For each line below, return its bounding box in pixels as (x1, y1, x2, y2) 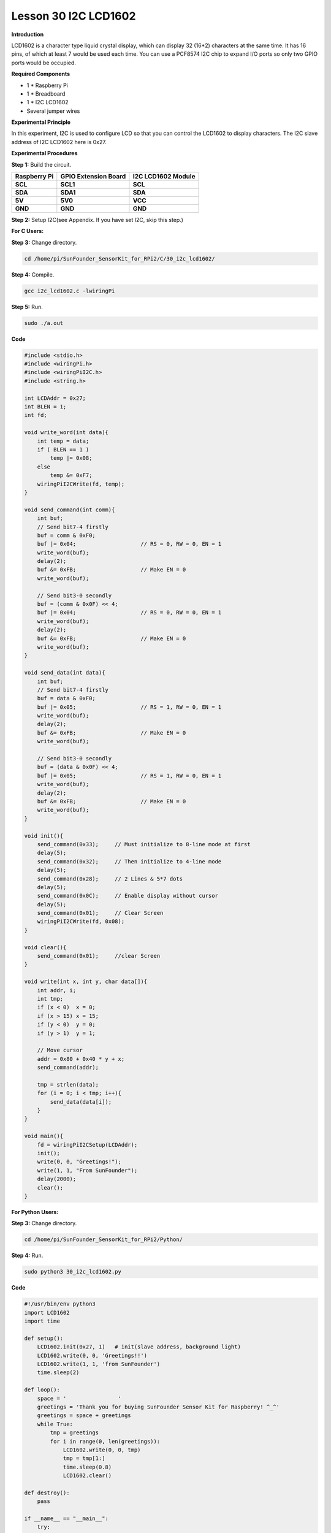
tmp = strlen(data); (37, 1081, 99, 1088)
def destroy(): (24, 1489, 70, 1496)
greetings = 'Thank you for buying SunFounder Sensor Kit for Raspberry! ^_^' (37, 1403, 280, 1410)
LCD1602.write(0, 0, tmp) (63, 1446, 141, 1453)
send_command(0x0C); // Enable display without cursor (37, 892, 219, 900)
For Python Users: (11, 1208, 59, 1215)
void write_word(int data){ (24, 429, 108, 436)
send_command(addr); (37, 1064, 99, 1071)
